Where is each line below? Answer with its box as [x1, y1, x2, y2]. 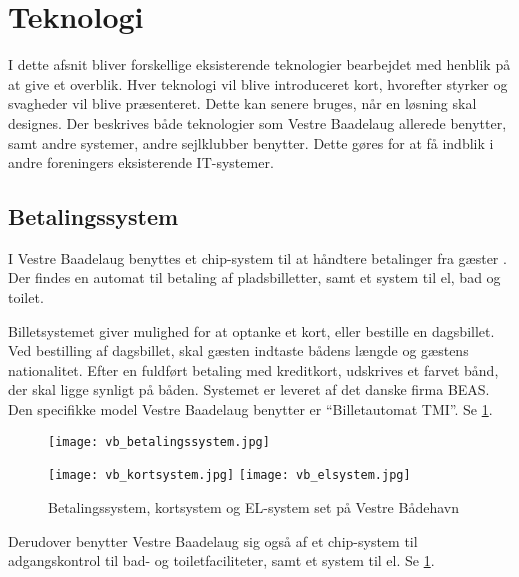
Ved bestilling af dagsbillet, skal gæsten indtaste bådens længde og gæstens [8, 340, 469, 361]
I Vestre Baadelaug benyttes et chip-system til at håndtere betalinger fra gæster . [8, 247, 507, 268]
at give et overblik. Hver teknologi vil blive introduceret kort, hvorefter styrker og [8, 73, 508, 94]
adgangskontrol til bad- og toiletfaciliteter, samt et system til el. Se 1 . [8, 550, 435, 571]
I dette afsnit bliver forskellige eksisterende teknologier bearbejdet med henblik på [8, 54, 511, 75]
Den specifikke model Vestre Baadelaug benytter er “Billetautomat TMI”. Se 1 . [8, 399, 493, 420]
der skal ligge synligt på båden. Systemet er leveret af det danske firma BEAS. [8, 379, 490, 400]
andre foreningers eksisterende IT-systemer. [8, 152, 274, 173]
